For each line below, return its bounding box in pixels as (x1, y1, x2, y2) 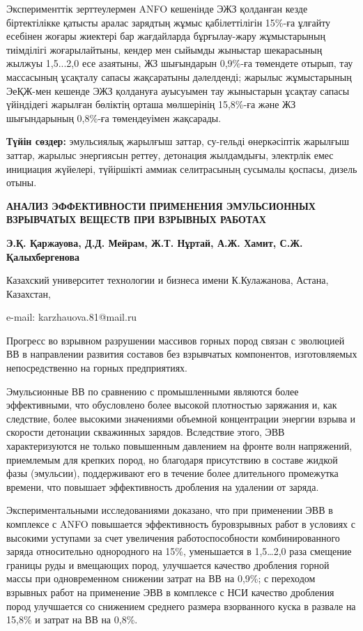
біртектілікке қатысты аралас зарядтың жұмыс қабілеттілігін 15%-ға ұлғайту (6, 15, 331, 29)
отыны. (6, 175, 37, 190)
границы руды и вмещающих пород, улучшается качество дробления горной (6, 557, 330, 572)
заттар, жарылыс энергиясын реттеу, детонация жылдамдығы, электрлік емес (6, 147, 334, 162)
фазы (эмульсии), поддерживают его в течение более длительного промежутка (6, 466, 339, 480)
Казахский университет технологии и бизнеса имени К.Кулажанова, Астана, (6, 273, 329, 287)
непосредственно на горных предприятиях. (6, 360, 187, 375)
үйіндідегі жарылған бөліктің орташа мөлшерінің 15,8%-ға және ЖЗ (6, 97, 296, 112)
